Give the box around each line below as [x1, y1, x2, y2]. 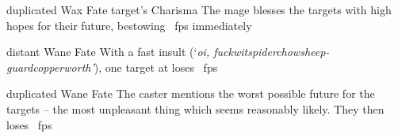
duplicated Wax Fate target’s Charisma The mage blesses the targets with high [6, 2, 392, 17]
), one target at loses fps [94, 58, 218, 75]
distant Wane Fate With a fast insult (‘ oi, [6, 43, 210, 60]
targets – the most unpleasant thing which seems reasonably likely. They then [6, 100, 385, 117]
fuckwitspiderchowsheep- [213, 43, 330, 60]
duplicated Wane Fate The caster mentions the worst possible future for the [6, 85, 375, 102]
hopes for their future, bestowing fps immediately [6, 17, 252, 33]
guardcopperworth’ [6, 58, 94, 75]
